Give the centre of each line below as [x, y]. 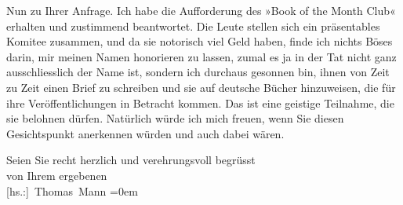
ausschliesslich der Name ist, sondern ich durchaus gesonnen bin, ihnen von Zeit [198, 72]
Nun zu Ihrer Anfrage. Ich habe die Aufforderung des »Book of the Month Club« [201, 10]
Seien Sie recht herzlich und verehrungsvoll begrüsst [131, 160]
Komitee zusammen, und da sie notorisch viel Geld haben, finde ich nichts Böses [200, 41]
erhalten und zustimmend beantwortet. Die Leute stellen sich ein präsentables [193, 26]
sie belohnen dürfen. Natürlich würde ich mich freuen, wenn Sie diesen [175, 118]
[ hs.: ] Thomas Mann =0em [72, 190]
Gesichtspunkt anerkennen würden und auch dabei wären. [145, 133]
